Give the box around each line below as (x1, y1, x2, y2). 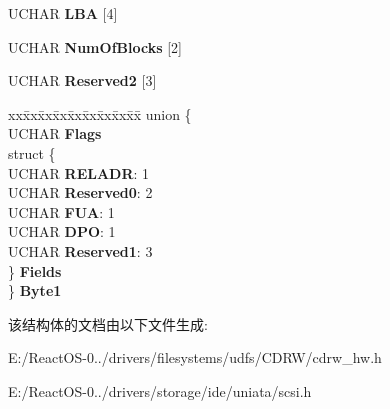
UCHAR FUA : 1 (8, 201, 115, 222)
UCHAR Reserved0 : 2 (8, 182, 153, 203)
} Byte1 (8, 280, 62, 301)
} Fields (8, 260, 62, 281)
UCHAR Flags (8, 123, 102, 144)
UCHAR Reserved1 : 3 (8, 240, 153, 261)
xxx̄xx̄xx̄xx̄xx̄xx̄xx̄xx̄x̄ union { (8, 103, 192, 124)
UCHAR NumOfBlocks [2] (8, 36, 182, 57)
